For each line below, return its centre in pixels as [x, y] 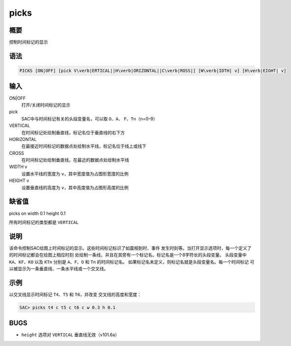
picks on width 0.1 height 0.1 [37, 213]
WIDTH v [18, 167]
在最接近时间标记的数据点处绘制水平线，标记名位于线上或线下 [84, 146]
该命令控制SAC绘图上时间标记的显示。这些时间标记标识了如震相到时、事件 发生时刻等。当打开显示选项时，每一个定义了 [130, 248]
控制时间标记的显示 [29, 42]
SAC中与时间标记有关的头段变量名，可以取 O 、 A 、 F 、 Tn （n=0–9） [89, 118]
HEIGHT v [19, 181]
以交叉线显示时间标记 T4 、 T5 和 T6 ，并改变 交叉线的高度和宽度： [75, 294]
